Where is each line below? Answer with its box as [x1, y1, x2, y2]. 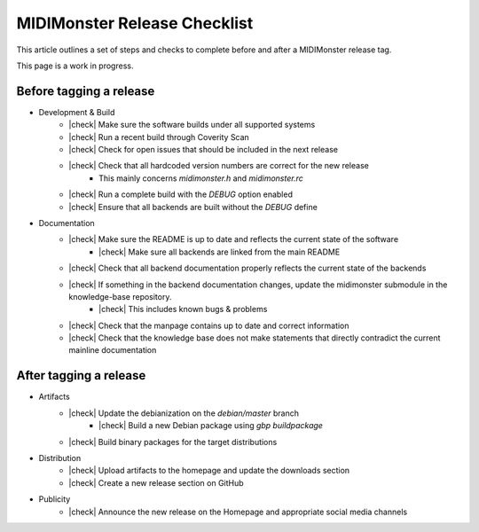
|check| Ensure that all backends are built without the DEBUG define [68, 201, 318, 212]
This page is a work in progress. [16, 60, 134, 71]
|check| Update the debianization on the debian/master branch [68, 408, 300, 419]
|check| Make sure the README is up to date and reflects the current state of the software [68, 234, 399, 245]
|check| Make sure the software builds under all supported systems [68, 120, 316, 130]
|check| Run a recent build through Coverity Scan [68, 131, 250, 142]
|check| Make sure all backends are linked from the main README [98, 246, 341, 257]
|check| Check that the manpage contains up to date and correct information [68, 320, 349, 331]
